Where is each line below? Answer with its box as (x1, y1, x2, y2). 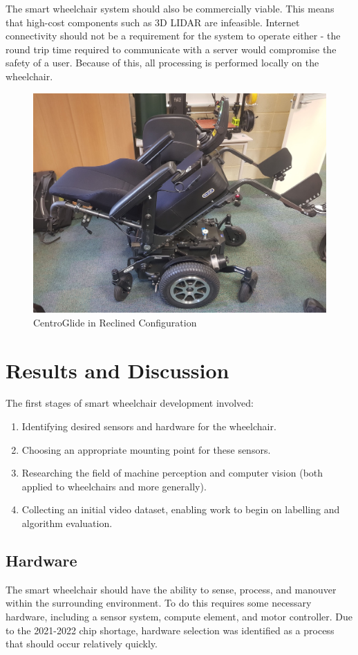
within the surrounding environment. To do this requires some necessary (6, 596, 312, 610)
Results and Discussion (6, 356, 229, 384)
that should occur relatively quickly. (6, 636, 158, 651)
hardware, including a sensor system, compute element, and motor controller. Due (6, 609, 352, 623)
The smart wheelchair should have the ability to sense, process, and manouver (6, 582, 337, 596)
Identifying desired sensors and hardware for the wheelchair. (21, 419, 276, 434)
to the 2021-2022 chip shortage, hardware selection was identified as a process (6, 622, 335, 637)
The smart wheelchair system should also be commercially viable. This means (6, 1, 335, 15)
